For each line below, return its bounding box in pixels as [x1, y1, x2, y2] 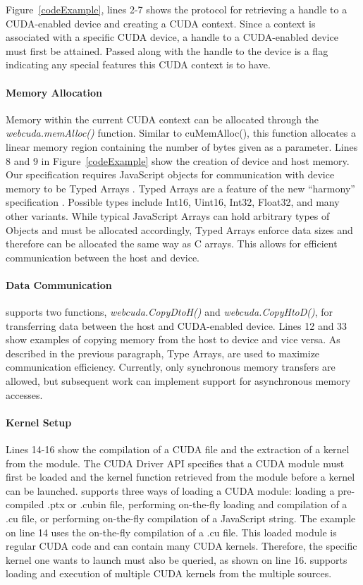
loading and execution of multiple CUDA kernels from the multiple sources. [6, 566, 332, 581]
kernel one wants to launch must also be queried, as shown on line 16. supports [6, 552, 347, 567]
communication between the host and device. [6, 250, 200, 264]
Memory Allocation [6, 85, 102, 99]
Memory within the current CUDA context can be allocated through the [6, 111, 319, 126]
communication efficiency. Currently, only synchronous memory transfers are [6, 359, 336, 374]
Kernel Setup [6, 414, 72, 429]
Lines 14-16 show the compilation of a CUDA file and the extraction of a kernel [6, 442, 350, 457]
